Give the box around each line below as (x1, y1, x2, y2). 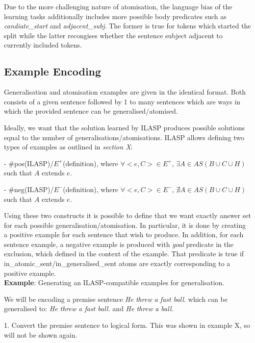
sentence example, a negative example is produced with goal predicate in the (4, 239, 233, 249)
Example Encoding (4, 64, 102, 79)
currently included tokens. (4, 40, 82, 50)
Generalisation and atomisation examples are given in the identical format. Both (4, 87, 246, 97)
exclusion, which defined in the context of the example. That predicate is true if (4, 248, 244, 259)
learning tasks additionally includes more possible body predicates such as (4, 11, 227, 21)
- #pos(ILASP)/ (4, 158, 54, 168)
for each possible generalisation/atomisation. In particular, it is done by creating (4, 220, 246, 230)
